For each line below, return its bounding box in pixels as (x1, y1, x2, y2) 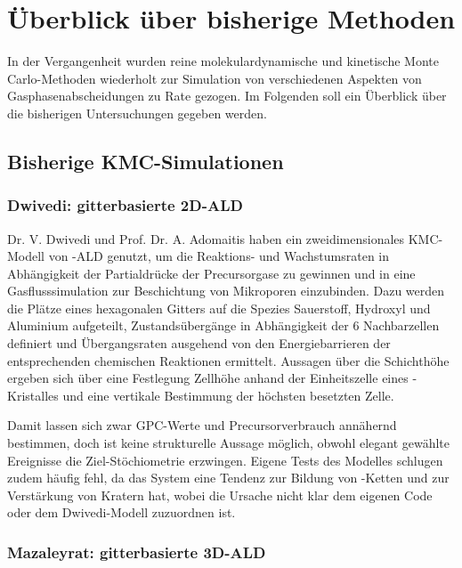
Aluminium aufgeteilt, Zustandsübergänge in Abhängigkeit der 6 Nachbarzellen (7, 316, 440, 335)
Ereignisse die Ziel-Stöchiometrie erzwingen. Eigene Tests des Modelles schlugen (7, 450, 443, 469)
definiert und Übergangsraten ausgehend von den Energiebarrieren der (7, 334, 391, 353)
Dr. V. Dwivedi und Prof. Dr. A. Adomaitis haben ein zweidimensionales (7, 229, 405, 247)
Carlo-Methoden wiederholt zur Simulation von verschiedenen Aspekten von (7, 69, 422, 87)
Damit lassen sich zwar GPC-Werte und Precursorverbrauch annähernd (7, 416, 397, 434)
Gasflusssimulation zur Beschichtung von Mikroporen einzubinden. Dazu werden (7, 281, 445, 300)
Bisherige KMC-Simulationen (7, 147, 284, 174)
